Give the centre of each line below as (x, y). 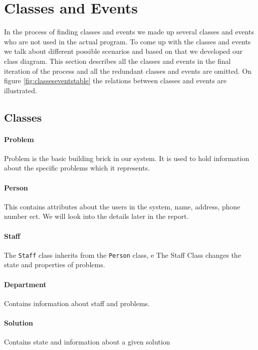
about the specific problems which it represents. (77, 168)
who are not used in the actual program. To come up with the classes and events (128, 41)
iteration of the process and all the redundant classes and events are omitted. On (128, 71)
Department (25, 284)
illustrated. (21, 90)
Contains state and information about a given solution (87, 342)
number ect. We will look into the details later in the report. (97, 216)
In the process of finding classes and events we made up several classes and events (129, 32)
